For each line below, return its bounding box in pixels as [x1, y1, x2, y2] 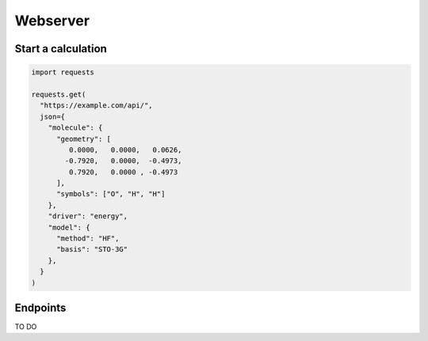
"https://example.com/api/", [40, 101, 154, 110]
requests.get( [31, 89, 86, 99]
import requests [31, 68, 95, 77]
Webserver [14, 12, 90, 29]
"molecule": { [48, 123, 103, 132]
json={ [40, 112, 66, 121]
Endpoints [14, 301, 67, 314]
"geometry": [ [56, 135, 111, 143]
